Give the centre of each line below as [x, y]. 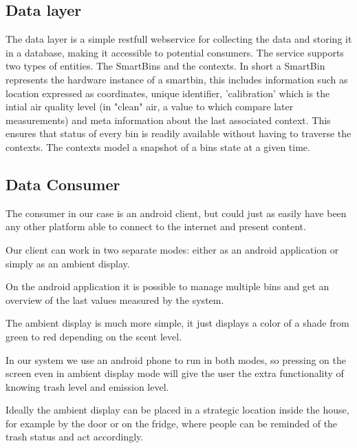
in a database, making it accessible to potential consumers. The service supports [175, 52]
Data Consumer [63, 184]
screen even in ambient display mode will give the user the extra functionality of [175, 373]
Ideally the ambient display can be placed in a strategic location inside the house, [177, 410]
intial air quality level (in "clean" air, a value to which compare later [150, 106]
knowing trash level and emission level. [87, 386]
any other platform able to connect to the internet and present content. [156, 226]
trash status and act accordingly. [75, 437]
